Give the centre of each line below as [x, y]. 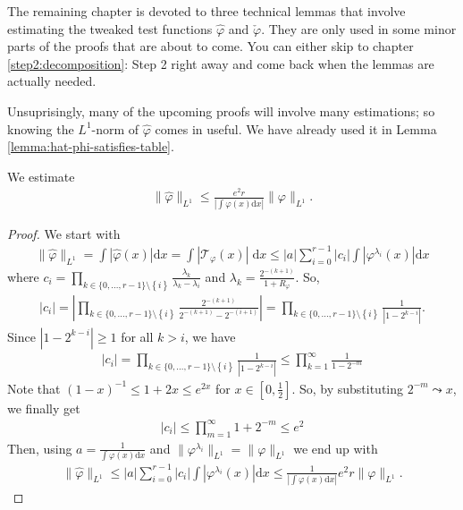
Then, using [40, 448]
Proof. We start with [64, 233]
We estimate [41, 176]
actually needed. [52, 81]
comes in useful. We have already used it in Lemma [296, 128]
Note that [34, 388]
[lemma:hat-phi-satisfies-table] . [91, 146]
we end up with [336, 448]
